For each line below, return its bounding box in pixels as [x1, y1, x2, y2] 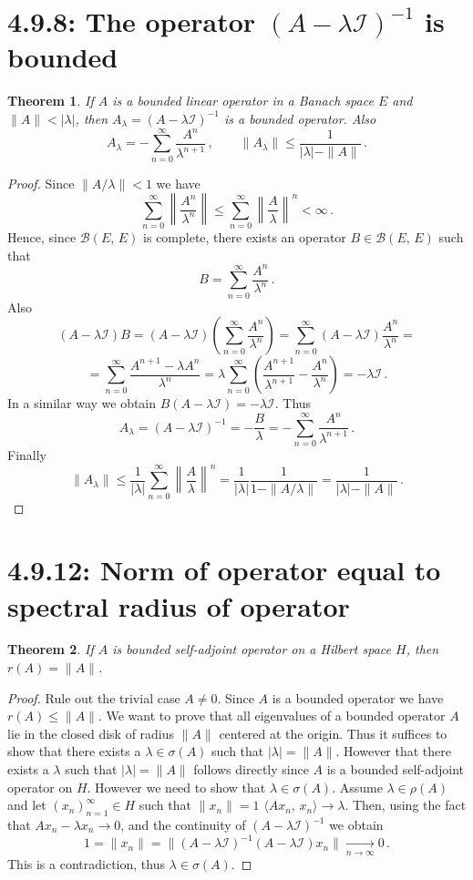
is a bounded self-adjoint [326, 760, 465, 779]
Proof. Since [7, 173, 75, 192]
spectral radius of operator [7, 587, 350, 624]
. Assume [332, 777, 383, 796]
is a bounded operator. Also [223, 108, 376, 128]
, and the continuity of [120, 815, 246, 834]
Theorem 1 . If [7, 91, 94, 110]
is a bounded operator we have [272, 688, 444, 707]
